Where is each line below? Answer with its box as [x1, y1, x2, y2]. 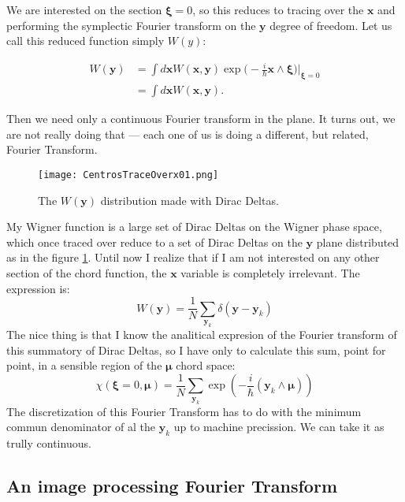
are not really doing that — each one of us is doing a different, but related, [6, 125, 369, 142]
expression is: [6, 280, 70, 296]
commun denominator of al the [6, 418, 156, 435]
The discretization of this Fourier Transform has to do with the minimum [6, 403, 362, 419]
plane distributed [316, 233, 399, 250]
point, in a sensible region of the [6, 357, 162, 374]
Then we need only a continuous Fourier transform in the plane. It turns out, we [6, 110, 396, 127]
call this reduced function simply [6, 32, 165, 49]
